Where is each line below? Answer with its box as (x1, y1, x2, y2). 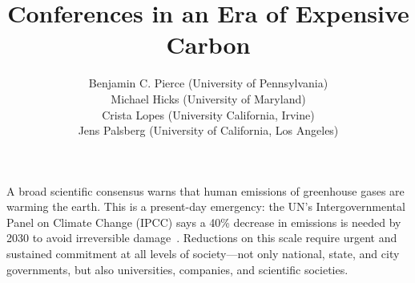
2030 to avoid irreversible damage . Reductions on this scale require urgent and (6, 229, 397, 246)
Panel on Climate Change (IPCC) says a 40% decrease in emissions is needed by (6, 213, 401, 230)
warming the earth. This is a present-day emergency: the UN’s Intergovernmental (6, 198, 405, 215)
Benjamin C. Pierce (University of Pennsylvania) (88, 75, 328, 91)
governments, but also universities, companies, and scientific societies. (6, 261, 349, 277)
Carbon (166, 28, 251, 61)
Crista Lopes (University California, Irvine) (102, 106, 315, 123)
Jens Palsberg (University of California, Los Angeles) (78, 122, 339, 139)
